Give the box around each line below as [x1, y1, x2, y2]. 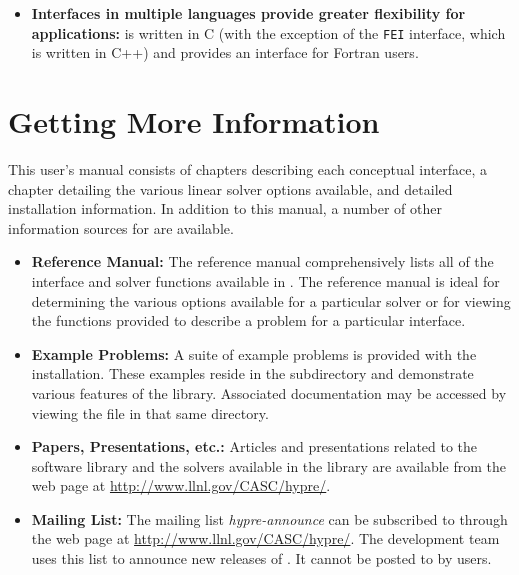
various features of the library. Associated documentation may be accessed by [31, 382, 507, 403]
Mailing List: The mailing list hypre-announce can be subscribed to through [31, 508, 508, 529]
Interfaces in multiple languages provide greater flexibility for [31, 3, 466, 23]
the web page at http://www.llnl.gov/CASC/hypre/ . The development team [31, 528, 500, 549]
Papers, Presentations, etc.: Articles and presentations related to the [31, 436, 478, 457]
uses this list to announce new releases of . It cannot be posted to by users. [31, 548, 492, 569]
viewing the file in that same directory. [31, 402, 269, 423]
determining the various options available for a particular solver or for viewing [31, 290, 511, 311]
